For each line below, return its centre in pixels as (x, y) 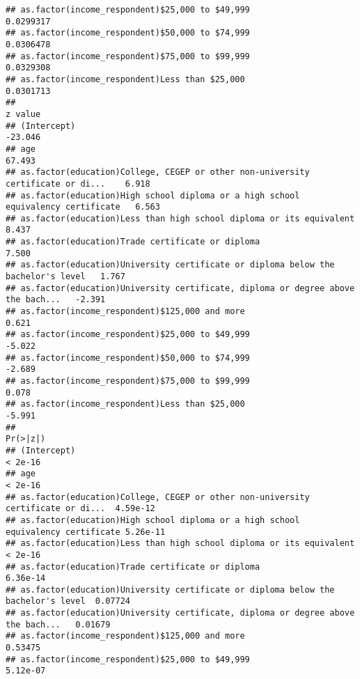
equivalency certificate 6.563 (83, 207)
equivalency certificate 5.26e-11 (86, 532)
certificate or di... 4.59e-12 (80, 509)
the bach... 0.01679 (58, 624)
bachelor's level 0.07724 (68, 601)
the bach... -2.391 (56, 300)
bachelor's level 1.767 (65, 277)
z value (23, 114)
